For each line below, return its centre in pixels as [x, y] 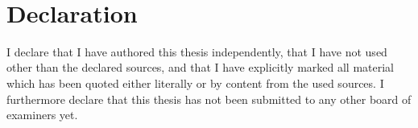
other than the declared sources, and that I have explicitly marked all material [201, 67]
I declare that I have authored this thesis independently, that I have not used [197, 51]
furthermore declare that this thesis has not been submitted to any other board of [209, 99]
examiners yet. [42, 115]
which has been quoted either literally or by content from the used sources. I [195, 83]
